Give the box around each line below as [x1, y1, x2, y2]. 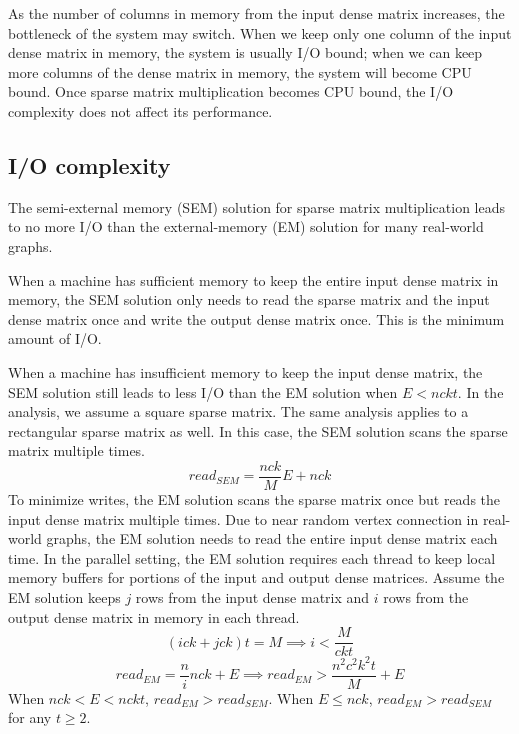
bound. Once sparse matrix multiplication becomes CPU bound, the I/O [8, 81, 454, 102]
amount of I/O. [8, 328, 102, 349]
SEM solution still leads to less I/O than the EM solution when [8, 381, 398, 402]
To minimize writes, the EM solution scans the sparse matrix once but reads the [8, 488, 501, 509]
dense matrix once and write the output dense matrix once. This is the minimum [8, 308, 505, 329]
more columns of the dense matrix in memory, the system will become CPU [8, 61, 472, 82]
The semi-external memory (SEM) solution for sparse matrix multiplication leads [8, 196, 505, 217]
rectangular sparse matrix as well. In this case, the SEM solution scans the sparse [8, 420, 508, 441]
